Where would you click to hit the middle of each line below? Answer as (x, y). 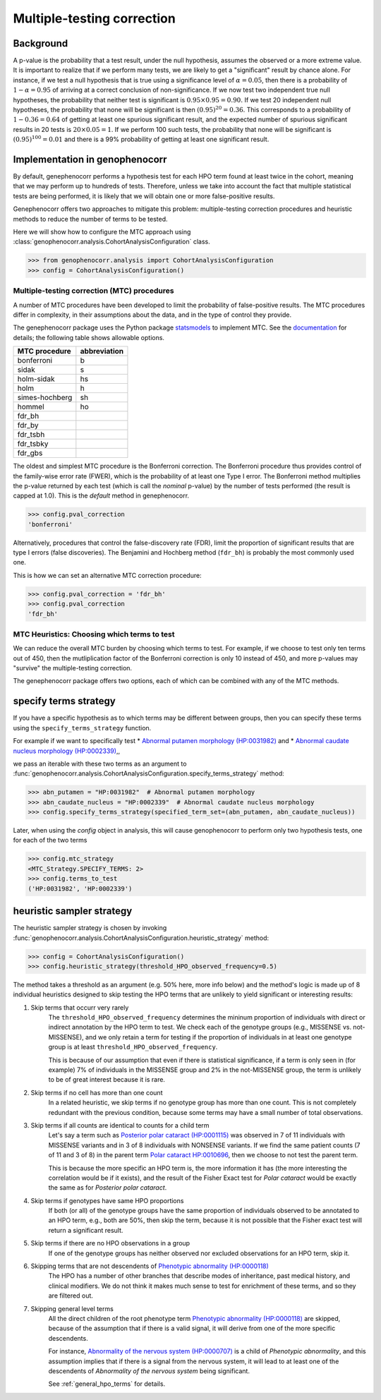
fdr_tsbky (33, 444)
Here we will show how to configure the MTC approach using (102, 232)
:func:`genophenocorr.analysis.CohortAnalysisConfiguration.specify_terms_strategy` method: (149, 773)
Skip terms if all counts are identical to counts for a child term (120, 1125)
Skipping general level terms (72, 1308)
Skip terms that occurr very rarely (80, 1007)
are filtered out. (71, 1296)
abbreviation (102, 351)
